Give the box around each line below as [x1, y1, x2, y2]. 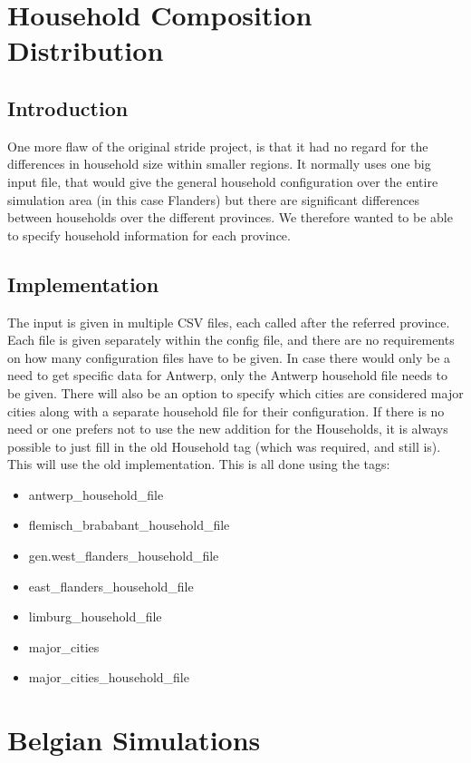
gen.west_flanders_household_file [28, 546, 219, 565]
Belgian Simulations [7, 721, 261, 758]
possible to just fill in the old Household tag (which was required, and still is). [7, 436, 441, 455]
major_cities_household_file [28, 668, 189, 687]
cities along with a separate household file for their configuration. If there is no [7, 401, 445, 420]
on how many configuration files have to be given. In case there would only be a [7, 347, 451, 367]
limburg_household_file [28, 607, 162, 626]
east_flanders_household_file [28, 576, 194, 595]
